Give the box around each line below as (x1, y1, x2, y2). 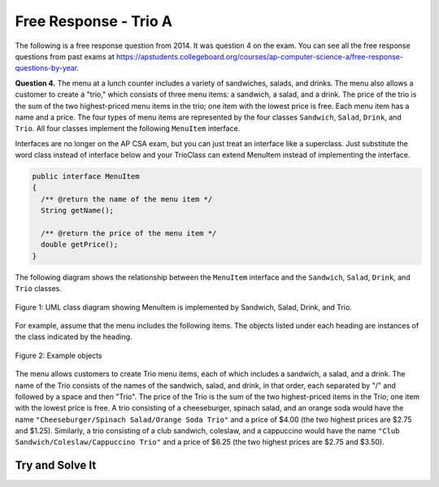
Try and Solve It (15, 459, 97, 472)
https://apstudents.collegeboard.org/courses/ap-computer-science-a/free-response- (115, 51, 404, 61)
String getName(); (41, 206, 114, 215)
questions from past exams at (15, 51, 115, 61)
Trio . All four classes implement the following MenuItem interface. (15, 124, 241, 133)
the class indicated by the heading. (15, 332, 133, 341)
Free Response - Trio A (15, 12, 172, 30)
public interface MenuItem (32, 172, 140, 181)
